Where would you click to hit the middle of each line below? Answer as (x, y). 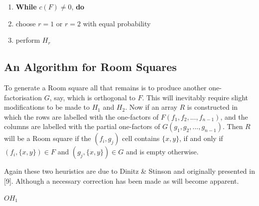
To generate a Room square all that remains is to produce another (105, 87)
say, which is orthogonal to (95, 97)
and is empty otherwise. (162, 152)
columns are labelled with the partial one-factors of (82, 126)
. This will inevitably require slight (195, 97)
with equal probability (117, 23)
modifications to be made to (47, 107)
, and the (234, 116)
